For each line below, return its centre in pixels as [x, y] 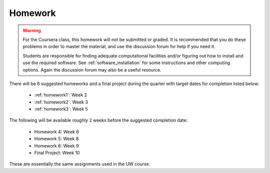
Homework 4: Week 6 [57, 131]
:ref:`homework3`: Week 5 [61, 109]
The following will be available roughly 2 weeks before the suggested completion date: [98, 120]
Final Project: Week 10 [57, 153]
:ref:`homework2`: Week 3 [61, 102]
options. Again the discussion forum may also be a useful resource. [92, 69]
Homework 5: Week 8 [56, 139]
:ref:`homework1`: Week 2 [61, 95]
